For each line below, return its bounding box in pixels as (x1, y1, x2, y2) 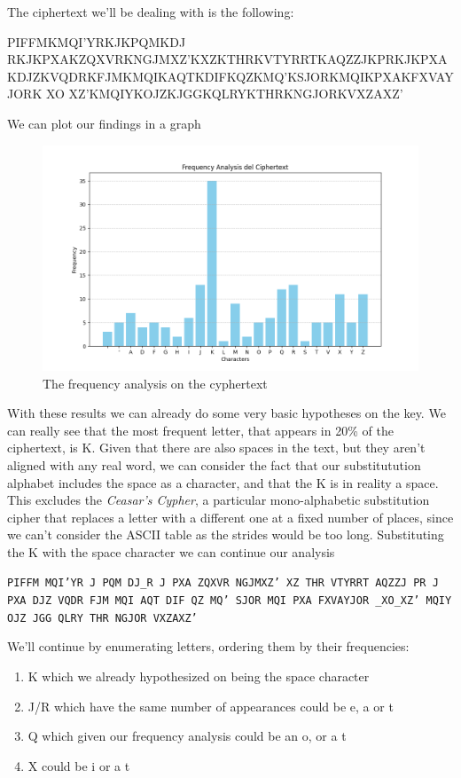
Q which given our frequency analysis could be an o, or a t (27, 727, 347, 745)
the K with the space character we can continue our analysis (7, 542, 335, 561)
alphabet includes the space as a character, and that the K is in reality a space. (7, 473, 439, 491)
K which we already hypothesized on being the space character (27, 667, 370, 686)
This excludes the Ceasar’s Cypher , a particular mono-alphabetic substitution (7, 491, 430, 509)
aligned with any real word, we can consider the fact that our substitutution (7, 455, 421, 474)
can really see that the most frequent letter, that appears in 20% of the (7, 420, 394, 439)
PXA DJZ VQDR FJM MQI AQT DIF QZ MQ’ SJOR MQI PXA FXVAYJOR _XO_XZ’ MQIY (7, 594, 452, 608)
